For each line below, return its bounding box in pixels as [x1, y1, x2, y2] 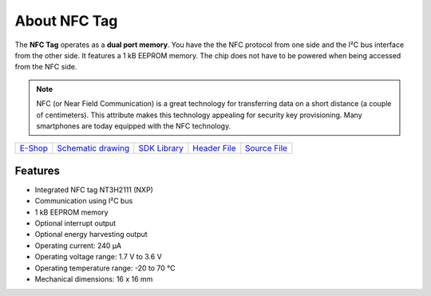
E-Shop [19, 143, 48, 154]
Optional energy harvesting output [34, 230, 148, 239]
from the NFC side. [14, 62, 77, 72]
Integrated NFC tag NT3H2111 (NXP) [34, 184, 153, 195]
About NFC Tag [14, 12, 118, 30]
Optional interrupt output [34, 218, 117, 227]
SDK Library [138, 143, 184, 154]
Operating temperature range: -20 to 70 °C [34, 263, 176, 273]
